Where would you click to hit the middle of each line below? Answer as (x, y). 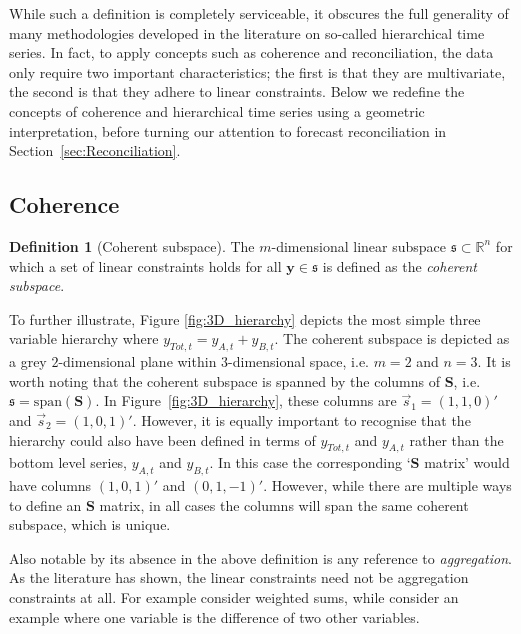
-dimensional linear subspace (359, 245)
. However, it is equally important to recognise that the (301, 419)
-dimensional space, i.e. (299, 361)
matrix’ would (467, 462)
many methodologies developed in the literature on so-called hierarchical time (247, 32)
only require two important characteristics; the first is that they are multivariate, (257, 71)
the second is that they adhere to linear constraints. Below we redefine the (237, 91)
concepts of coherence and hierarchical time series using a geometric (217, 110)
